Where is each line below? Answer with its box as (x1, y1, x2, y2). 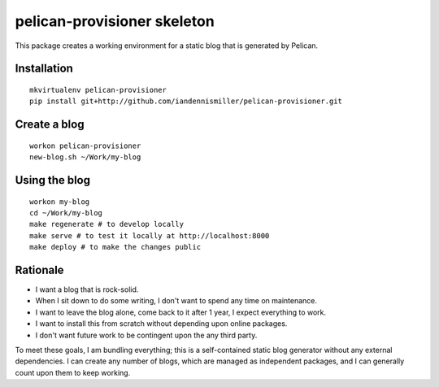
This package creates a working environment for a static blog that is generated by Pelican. (15, 41, 319, 50)
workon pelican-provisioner (29, 141, 141, 150)
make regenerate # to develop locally (29, 220, 185, 229)
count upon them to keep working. (15, 367, 131, 377)
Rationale (15, 263, 64, 276)
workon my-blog (29, 197, 90, 207)
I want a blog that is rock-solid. (35, 285, 139, 294)
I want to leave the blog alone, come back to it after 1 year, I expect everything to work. (35, 307, 327, 317)
